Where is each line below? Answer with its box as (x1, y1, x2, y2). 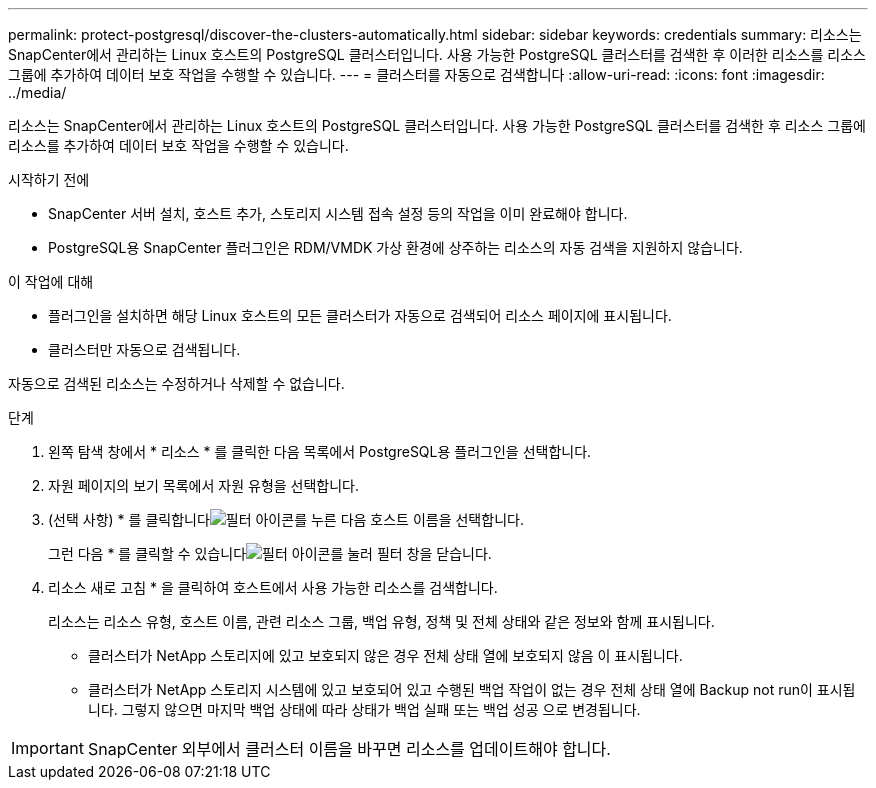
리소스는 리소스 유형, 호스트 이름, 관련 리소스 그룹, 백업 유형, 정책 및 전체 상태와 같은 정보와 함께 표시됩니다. (48, 613, 715, 630)
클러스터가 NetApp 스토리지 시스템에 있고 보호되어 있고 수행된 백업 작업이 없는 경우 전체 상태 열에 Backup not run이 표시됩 (88, 681, 856, 698)
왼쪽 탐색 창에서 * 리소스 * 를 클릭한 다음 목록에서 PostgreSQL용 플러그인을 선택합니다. (48, 443, 592, 460)
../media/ (8, 84, 67, 101)
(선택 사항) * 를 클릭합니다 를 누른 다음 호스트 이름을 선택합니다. (48, 511, 524, 528)
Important (11, 738, 84, 758)
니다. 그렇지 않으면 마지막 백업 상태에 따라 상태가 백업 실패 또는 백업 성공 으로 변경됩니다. (88, 701, 641, 718)
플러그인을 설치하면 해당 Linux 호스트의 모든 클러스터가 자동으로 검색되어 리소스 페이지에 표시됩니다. (48, 307, 672, 324)
